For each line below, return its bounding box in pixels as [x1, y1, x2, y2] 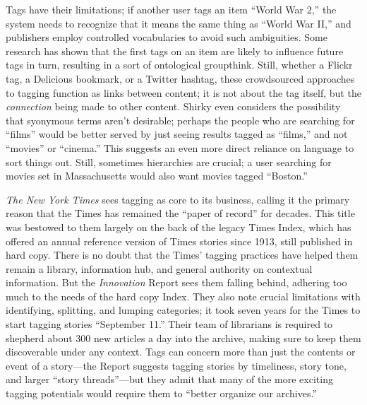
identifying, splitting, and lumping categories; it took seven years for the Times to [6, 303, 361, 317]
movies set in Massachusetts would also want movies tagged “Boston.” [6, 168, 308, 183]
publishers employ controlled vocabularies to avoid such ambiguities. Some [6, 30, 327, 45]
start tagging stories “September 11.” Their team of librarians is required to [6, 317, 333, 331]
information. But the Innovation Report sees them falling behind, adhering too [6, 275, 347, 290]
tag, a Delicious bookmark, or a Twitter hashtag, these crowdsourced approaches [6, 71, 355, 86]
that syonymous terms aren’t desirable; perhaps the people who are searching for [6, 112, 355, 127]
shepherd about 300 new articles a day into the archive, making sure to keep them [6, 330, 361, 345]
